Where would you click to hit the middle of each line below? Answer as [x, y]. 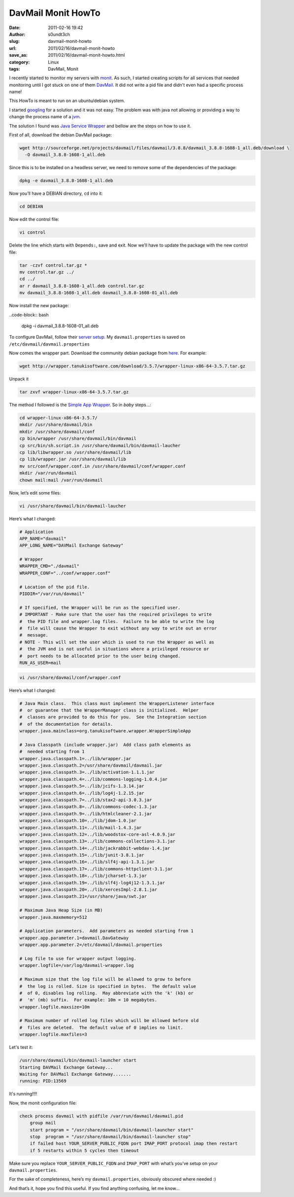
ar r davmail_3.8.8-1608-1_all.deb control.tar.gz [82, 286]
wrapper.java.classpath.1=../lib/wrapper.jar [75, 758]
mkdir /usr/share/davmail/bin [56, 425]
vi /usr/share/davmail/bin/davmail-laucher [73, 506]
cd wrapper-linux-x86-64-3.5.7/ [59, 418]
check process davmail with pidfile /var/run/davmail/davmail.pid [101, 1116]
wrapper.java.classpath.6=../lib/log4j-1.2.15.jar [82, 793]
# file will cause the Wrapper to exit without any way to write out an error [118, 628]
